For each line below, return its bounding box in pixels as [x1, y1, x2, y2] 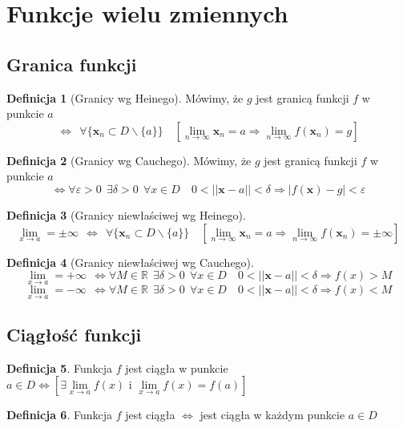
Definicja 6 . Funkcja [6, 406, 112, 423]
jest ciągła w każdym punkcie [199, 406, 345, 423]
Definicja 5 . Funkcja [6, 359, 112, 376]
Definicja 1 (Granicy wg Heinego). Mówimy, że [6, 89, 244, 106]
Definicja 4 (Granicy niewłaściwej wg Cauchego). [6, 253, 254, 270]
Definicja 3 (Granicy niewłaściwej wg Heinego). [6, 206, 246, 223]
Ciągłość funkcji [6, 321, 142, 346]
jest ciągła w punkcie [125, 359, 228, 376]
